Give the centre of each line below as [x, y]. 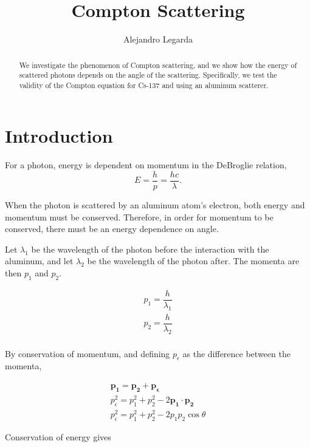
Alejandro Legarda [158, 39]
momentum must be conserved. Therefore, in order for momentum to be [139, 217]
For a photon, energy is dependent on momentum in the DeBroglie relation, [146, 165]
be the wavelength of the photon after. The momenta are [193, 261]
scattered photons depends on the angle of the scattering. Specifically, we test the [148, 75]
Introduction [59, 136]
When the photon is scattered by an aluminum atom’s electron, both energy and [155, 205]
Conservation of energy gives [58, 436]
